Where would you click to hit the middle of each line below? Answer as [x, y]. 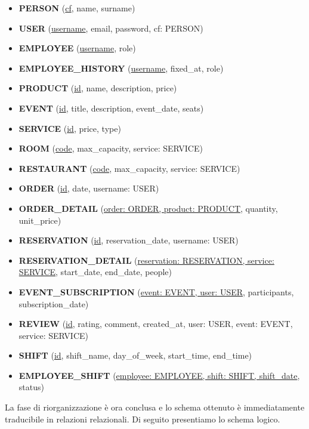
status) [31, 387]
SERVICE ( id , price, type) [70, 128]
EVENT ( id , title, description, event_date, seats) [111, 108]
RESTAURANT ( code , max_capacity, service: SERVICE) [129, 168]
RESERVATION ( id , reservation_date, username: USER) [129, 240]
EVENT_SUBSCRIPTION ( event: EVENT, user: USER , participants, [156, 291]
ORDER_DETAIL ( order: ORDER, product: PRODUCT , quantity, [148, 208]
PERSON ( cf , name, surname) [77, 8]
